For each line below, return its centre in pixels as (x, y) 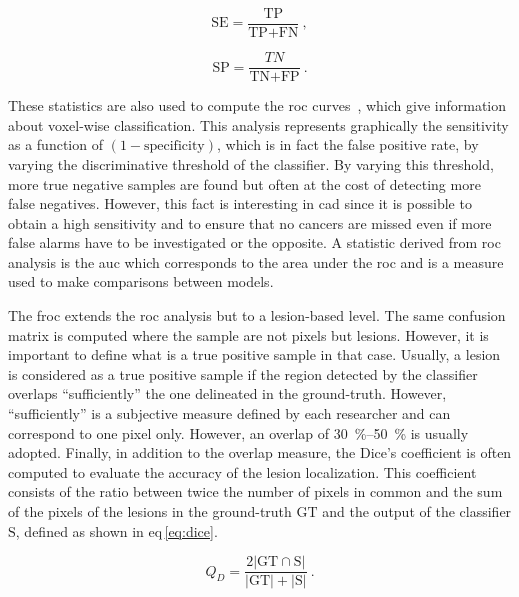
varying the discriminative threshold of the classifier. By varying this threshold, (251, 163)
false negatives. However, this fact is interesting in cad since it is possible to (240, 203)
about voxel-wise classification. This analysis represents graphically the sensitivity (258, 124)
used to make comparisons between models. (141, 281)
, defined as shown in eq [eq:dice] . (116, 530)
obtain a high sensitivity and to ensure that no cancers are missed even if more (250, 222)
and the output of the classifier (417, 511)
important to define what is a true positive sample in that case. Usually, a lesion (254, 354)
